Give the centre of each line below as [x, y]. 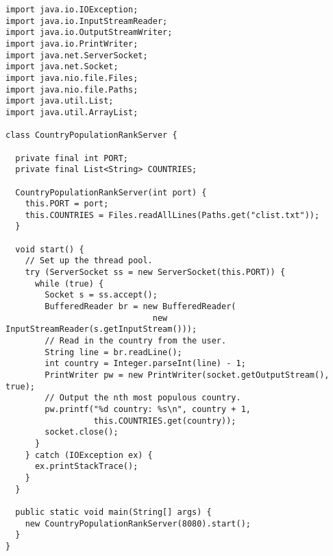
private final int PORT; [72, 158]
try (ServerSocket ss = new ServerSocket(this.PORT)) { [155, 273]
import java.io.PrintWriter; [72, 44]
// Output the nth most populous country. [143, 398]
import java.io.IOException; [72, 10]
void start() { [50, 249]
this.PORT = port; [67, 204]
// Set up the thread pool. [89, 261]
